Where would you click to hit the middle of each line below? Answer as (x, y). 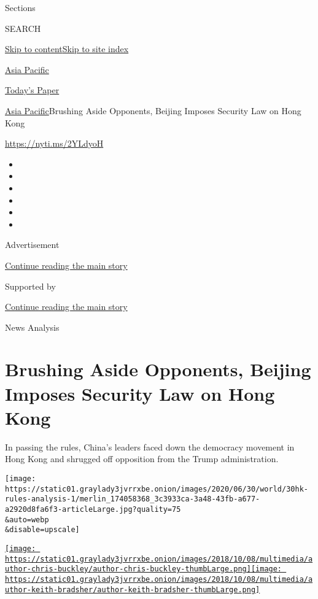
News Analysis (32, 327)
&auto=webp (27, 520)
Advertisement (32, 245)
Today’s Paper (32, 90)
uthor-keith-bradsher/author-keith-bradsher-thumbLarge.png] (133, 589)
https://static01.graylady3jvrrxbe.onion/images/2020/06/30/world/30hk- (157, 489)
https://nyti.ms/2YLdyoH (54, 143)
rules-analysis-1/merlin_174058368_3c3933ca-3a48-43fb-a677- (133, 499)
